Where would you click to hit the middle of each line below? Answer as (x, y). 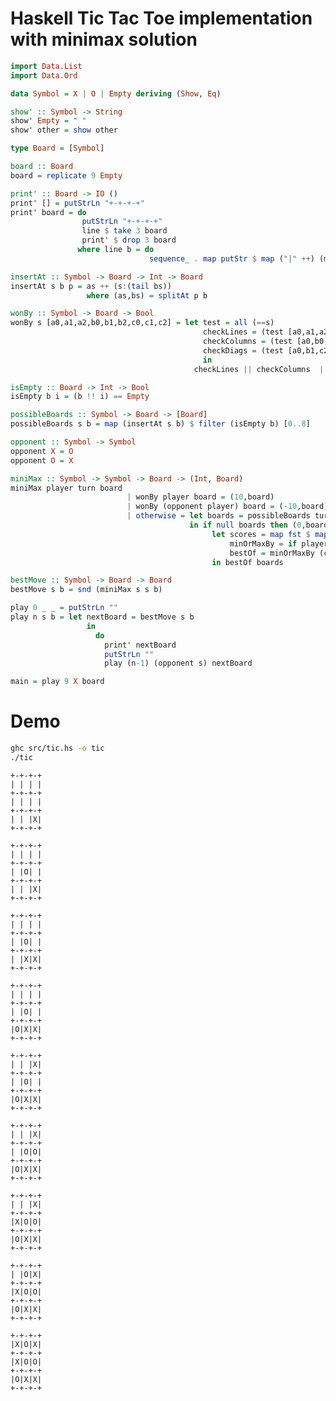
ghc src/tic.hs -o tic (57, 748)
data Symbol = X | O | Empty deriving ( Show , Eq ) (116, 93)
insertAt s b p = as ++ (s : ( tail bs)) (91, 286)
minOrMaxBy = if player (279, 543)
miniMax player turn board (66, 488)
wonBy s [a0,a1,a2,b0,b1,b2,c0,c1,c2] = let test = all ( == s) (142, 323)
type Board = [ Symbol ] (57, 148)
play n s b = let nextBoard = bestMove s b (102, 617)
